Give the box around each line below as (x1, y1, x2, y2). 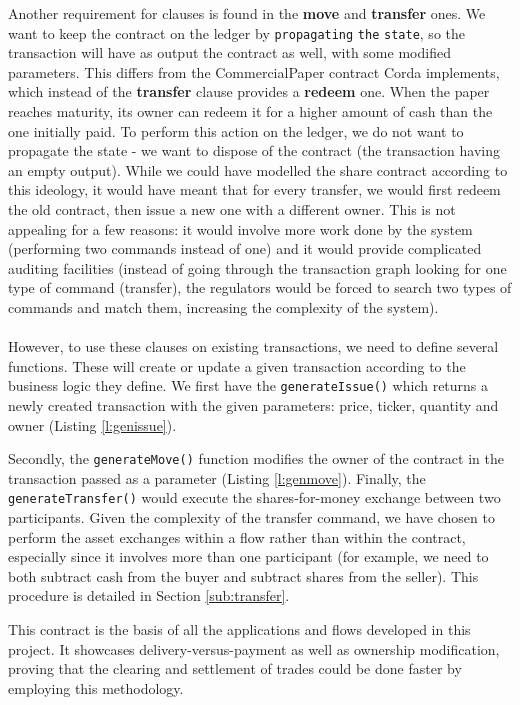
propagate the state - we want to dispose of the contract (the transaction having (8, 140, 500, 161)
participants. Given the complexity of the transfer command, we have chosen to (8, 507, 495, 528)
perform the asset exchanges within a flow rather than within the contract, (8, 526, 466, 547)
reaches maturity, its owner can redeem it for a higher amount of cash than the (8, 101, 493, 122)
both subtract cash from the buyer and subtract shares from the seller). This (8, 565, 479, 586)
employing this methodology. (8, 677, 184, 698)
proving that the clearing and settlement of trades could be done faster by (8, 658, 462, 679)
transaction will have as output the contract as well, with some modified (8, 42, 451, 63)
